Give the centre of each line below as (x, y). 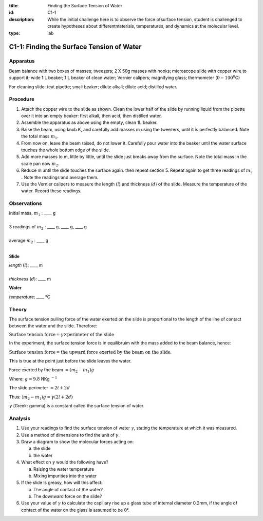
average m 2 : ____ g (29, 241)
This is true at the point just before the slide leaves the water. (70, 361)
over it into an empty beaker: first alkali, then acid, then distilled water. (92, 116)
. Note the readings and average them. (60, 177)
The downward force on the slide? (68, 496)
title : (14, 6)
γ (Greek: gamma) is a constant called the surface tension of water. (77, 406)
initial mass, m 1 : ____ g (32, 214)
